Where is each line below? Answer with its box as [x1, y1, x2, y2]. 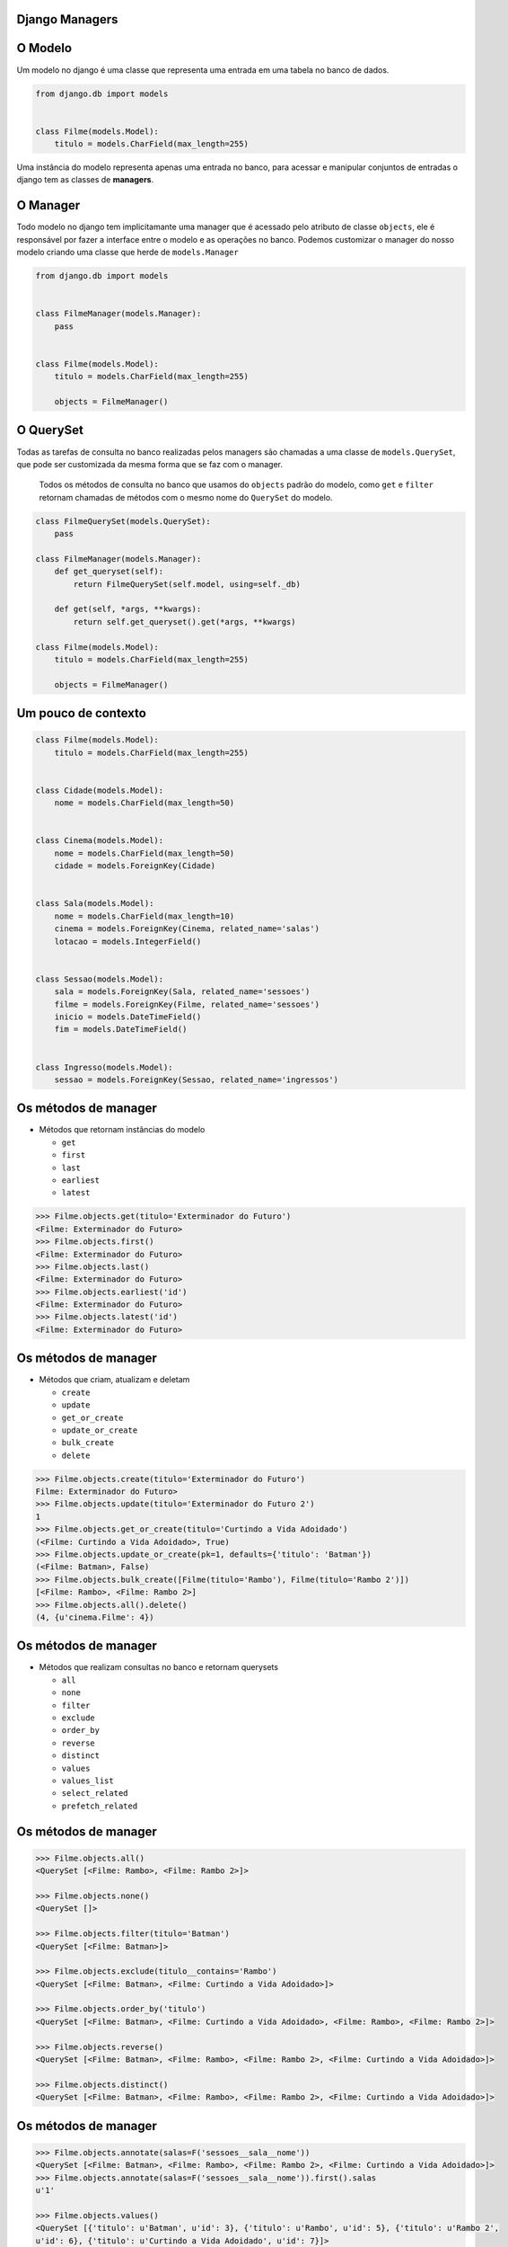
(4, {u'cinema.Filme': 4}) [35, 1612, 154, 1622]
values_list [61, 1776, 114, 1786]
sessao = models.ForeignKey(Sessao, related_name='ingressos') [54, 1074, 339, 1085]
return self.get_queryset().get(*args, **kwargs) [73, 617, 296, 626]
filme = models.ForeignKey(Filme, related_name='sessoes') [54, 999, 320, 1009]
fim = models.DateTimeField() [54, 1025, 188, 1035]
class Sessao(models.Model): [35, 973, 164, 984]
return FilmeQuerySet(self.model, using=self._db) [73, 579, 301, 589]
